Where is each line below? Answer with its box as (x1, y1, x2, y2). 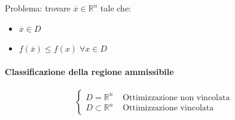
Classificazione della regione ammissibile (5, 65, 174, 78)
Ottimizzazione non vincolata (123, 93, 230, 102)
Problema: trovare (5, 2, 71, 14)
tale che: (100, 2, 131, 14)
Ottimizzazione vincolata (123, 104, 214, 113)
